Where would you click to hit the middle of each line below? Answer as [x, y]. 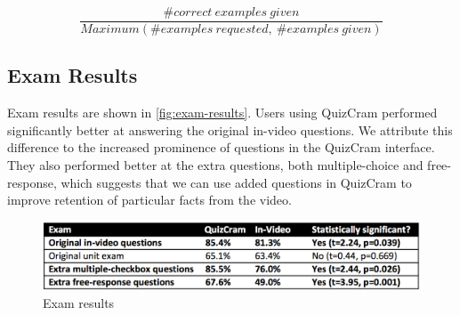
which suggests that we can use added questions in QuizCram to [236, 182]
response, [32, 182]
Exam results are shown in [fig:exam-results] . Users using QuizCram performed [222, 113]
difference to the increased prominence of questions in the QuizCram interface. [221, 147]
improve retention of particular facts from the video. [149, 200]
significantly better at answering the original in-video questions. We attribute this [230, 129]
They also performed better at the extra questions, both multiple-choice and [215, 165]
